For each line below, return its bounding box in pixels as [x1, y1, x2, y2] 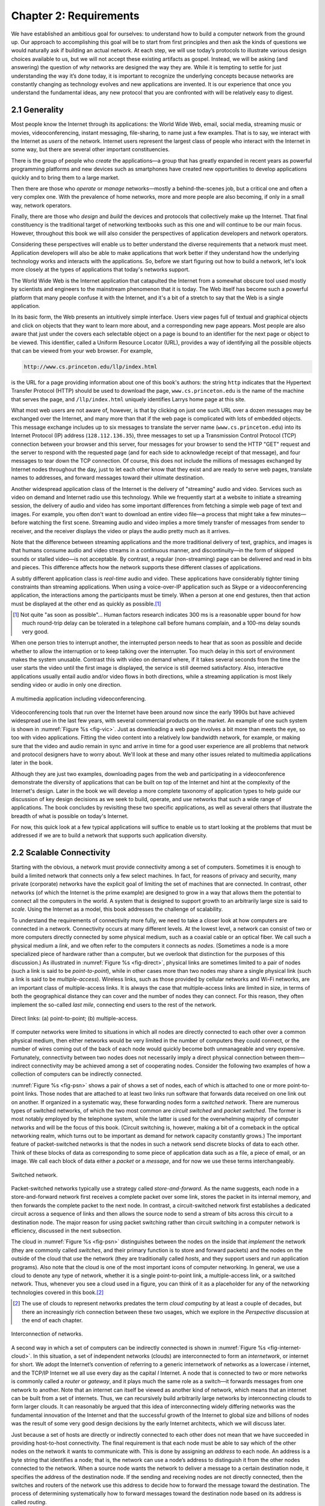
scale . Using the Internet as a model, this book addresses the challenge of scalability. [11, 905, 223, 913]
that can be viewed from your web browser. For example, [11, 347, 153, 354]
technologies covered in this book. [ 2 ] [11, 1289, 104, 1296]
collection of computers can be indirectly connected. [11, 1070, 143, 1078]
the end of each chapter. [22, 1316, 83, 1323]
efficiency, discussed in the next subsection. [11, 1226, 122, 1234]
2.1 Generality [11, 105, 64, 115]
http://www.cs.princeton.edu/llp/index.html [23, 363, 158, 370]
